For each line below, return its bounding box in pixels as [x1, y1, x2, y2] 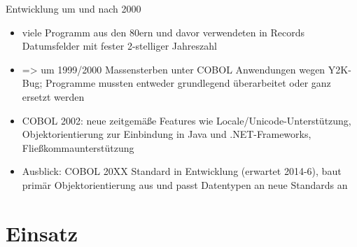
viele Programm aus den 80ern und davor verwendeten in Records [22, 24, 305, 39]
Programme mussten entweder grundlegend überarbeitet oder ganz [45, 76, 331, 90]
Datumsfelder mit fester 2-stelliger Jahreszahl [22, 38, 217, 53]
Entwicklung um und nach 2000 [6, 1, 141, 15]
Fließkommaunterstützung [22, 140, 134, 155]
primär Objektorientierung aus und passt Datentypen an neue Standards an [22, 177, 348, 192]
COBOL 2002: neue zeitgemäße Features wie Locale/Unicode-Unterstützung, [22, 113, 351, 127]
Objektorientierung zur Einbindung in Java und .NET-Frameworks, [22, 127, 311, 141]
